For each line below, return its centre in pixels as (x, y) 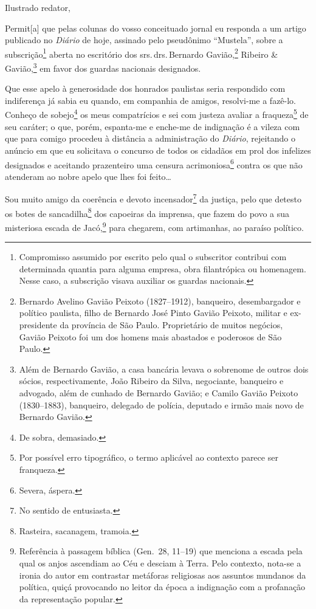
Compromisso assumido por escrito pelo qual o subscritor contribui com (153, 257)
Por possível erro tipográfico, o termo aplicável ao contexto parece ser (149, 457)
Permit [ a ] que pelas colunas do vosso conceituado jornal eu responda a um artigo (156, 28)
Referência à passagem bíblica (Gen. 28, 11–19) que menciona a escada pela (161, 551)
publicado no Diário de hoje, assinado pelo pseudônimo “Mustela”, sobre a (144, 40)
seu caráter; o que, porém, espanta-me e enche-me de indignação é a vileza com (153, 126)
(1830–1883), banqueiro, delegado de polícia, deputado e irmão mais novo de (161, 404)
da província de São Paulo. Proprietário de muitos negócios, (171, 325)
